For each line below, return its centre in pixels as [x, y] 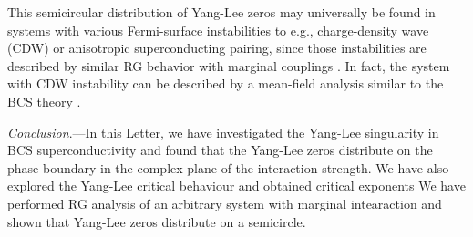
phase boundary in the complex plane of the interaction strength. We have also [228, 167]
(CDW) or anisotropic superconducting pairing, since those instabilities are [217, 48]
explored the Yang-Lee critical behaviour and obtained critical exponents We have [236, 185]
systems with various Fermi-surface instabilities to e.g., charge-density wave [218, 30]
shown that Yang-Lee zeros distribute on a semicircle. [157, 221]
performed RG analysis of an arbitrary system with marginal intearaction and [225, 203]
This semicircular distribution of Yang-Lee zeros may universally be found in [221, 12]
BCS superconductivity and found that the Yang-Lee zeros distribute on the [220, 150]
